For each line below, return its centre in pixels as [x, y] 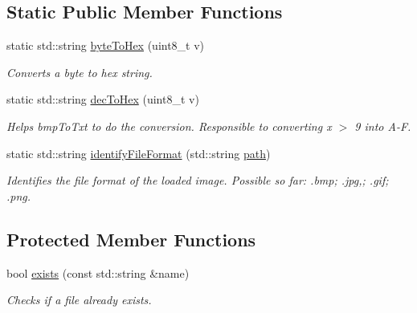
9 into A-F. [383, 126]
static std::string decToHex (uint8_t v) [103, 99]
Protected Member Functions [131, 239]
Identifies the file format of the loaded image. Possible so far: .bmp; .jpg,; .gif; [198, 180]
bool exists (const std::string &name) [98, 272]
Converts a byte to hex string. [80, 72]
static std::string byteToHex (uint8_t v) [106, 45]
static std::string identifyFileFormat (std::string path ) [139, 153]
